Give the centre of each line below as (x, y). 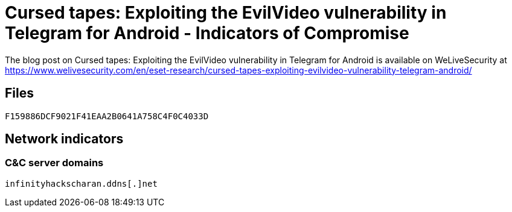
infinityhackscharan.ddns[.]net (81, 183)
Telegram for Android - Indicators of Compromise (207, 33)
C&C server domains (54, 163)
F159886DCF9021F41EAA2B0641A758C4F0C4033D (107, 116)
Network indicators (64, 139)
